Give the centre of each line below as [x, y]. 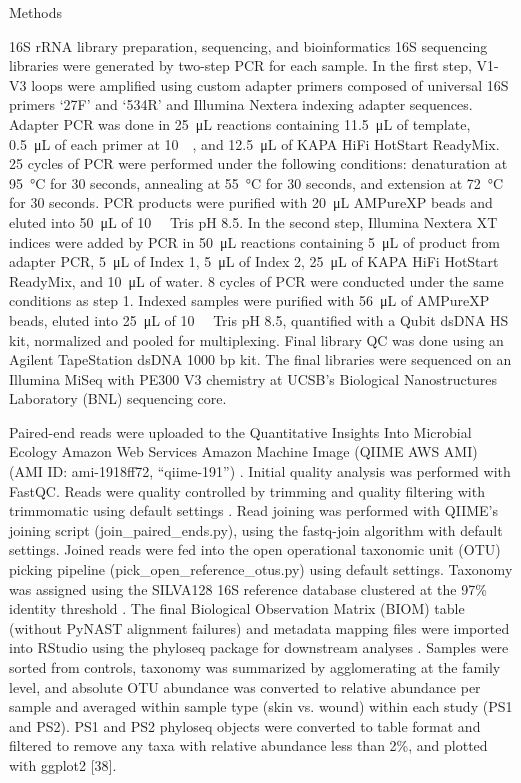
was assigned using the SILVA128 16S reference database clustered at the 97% [248, 588]
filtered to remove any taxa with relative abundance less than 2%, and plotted [248, 745]
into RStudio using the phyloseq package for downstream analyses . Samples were [259, 647]
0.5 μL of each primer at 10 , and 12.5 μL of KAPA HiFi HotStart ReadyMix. [254, 143]
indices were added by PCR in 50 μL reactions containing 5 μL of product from [254, 241]
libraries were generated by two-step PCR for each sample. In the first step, [240, 65]
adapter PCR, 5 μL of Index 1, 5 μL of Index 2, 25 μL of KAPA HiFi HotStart [254, 261]
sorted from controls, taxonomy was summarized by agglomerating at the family [255, 667]
